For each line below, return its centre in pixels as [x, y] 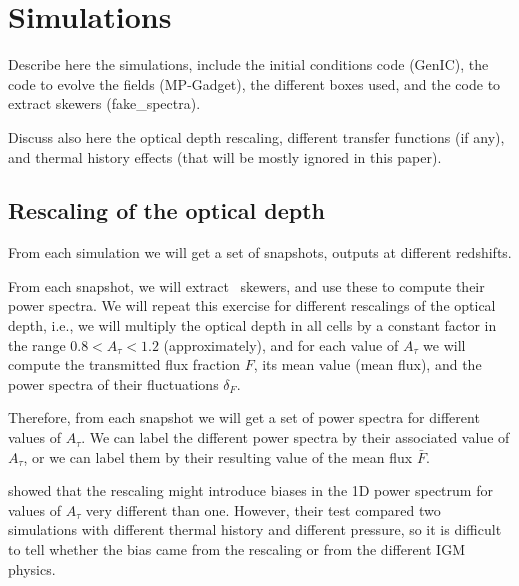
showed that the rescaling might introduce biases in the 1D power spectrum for [250, 490]
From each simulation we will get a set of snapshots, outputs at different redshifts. [260, 252]
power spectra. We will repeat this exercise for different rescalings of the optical [252, 305]
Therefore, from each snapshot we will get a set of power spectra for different [244, 417]
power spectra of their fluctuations [113, 383]
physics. [32, 568]
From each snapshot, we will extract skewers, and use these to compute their [246, 285]
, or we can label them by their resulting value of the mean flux [218, 456]
